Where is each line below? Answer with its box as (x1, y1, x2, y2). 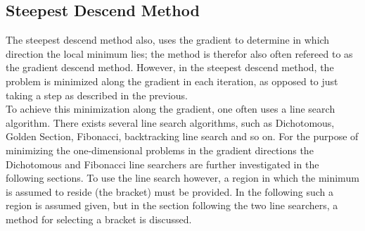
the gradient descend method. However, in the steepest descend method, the (6, 60, 334, 75)
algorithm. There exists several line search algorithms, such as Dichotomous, (6, 115, 335, 130)
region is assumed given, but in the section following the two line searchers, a (6, 198, 338, 213)
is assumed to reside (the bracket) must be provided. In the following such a (6, 184, 334, 199)
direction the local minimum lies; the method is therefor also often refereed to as (6, 46, 353, 61)
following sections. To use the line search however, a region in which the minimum (6, 170, 359, 185)
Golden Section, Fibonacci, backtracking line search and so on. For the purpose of (6, 129, 359, 144)
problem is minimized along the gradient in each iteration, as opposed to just (6, 73, 338, 88)
